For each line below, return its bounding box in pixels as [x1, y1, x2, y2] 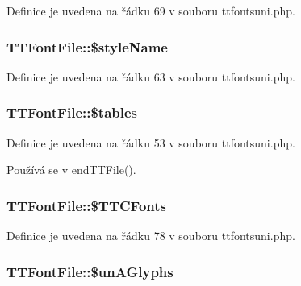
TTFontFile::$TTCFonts [6, 195, 166, 215]
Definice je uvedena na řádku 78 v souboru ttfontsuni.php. [6, 227, 295, 244]
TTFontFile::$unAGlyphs [6, 261, 173, 281]
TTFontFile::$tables [6, 102, 138, 122]
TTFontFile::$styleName [6, 36, 168, 56]
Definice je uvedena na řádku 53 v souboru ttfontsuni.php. [6, 134, 295, 151]
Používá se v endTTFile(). [6, 161, 136, 178]
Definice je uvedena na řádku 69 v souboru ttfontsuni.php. [6, 2, 295, 19]
